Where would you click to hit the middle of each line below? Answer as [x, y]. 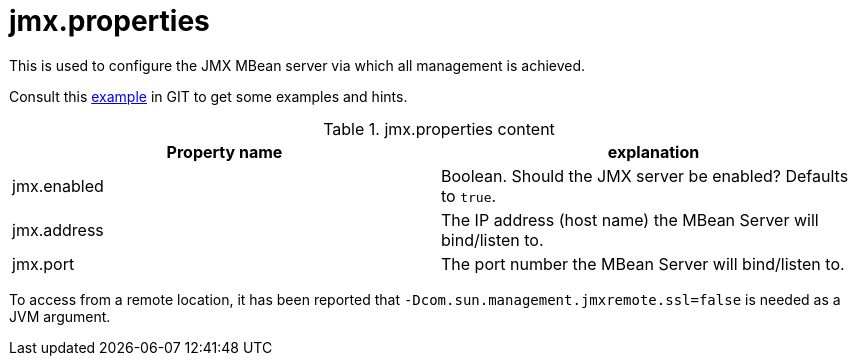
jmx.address [58, 229]
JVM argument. [60, 316]
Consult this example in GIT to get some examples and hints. [208, 96]
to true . [469, 195]
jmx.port [43, 263]
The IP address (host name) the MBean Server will [630, 219]
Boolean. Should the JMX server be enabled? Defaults [645, 175]
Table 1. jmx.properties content [439, 128]
